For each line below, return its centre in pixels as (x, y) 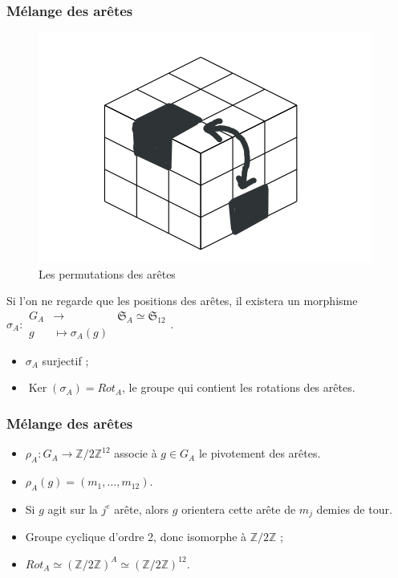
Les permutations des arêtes (107, 273)
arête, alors (142, 509)
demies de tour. (354, 509)
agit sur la (73, 509)
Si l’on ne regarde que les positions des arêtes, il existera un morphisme (182, 301)
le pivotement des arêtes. (260, 453)
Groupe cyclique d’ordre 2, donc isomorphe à (136, 537)
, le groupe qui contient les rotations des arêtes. (239, 387)
